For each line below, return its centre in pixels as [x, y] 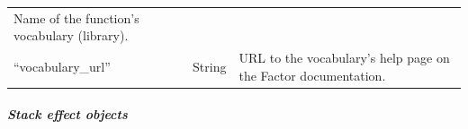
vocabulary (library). [71, 35]
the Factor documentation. [312, 75]
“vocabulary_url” [62, 66]
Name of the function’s [76, 17]
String [210, 66]
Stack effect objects [67, 114]
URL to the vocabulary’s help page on [344, 58]
